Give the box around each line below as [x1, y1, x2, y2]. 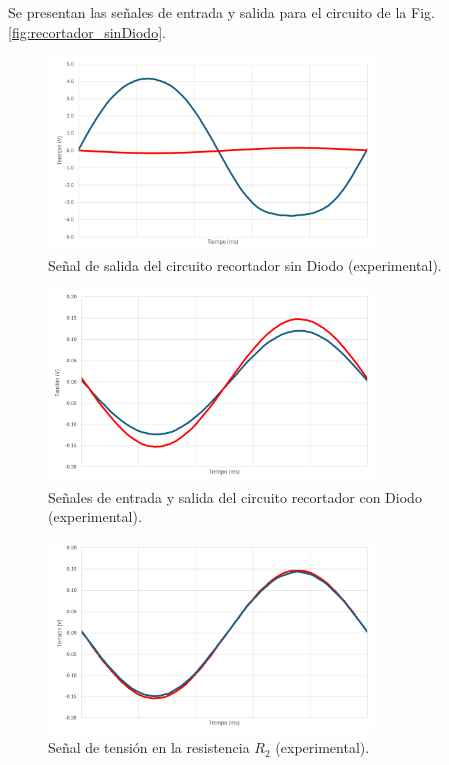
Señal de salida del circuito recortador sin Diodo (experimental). [48, 255, 442, 276]
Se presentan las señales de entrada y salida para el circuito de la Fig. [8, 2, 435, 22]
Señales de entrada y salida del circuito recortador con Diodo [48, 486, 422, 507]
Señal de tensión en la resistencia [48, 737, 250, 758]
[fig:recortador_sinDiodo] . [8, 21, 166, 42]
